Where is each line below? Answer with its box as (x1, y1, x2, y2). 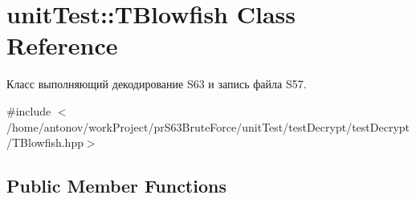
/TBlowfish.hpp (6, 134, 84, 151)
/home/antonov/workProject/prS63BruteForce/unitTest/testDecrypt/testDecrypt (6, 118, 410, 135)
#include (6, 102, 51, 119)
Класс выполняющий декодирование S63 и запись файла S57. (6, 75, 307, 92)
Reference (6, 29, 118, 62)
